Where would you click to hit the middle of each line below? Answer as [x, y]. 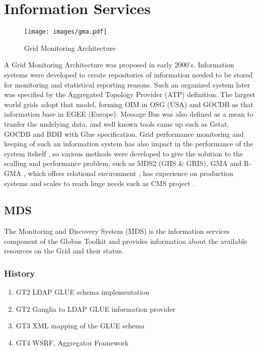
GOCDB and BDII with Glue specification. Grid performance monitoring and [124, 134]
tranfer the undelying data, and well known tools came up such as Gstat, [117, 123]
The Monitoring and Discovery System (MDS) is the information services [117, 231]
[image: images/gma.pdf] [66, 32]
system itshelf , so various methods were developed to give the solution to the [124, 153]
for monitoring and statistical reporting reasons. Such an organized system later [127, 84]
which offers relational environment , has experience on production [131, 173]
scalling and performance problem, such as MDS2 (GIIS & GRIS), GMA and [123, 163]
